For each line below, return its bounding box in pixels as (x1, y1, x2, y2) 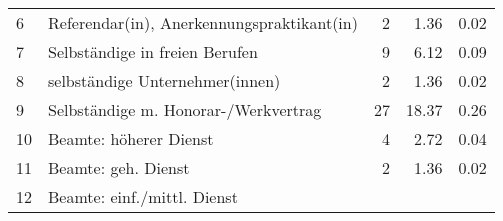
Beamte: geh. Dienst (48, 156, 190, 179)
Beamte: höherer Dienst (48, 127, 214, 150)
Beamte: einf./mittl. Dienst (48, 185, 238, 208)
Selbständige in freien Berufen (48, 40, 258, 63)
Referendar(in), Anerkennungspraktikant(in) (48, 11, 358, 34)
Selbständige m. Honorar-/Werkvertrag (48, 98, 322, 121)
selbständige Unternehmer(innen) (48, 69, 281, 92)
